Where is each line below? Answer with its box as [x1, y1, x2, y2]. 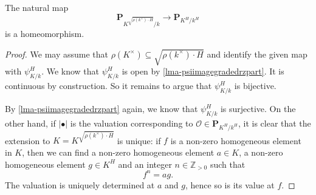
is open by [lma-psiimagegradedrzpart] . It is [122, 65, 284, 78]
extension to [5, 134, 50, 147]
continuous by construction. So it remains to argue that [5, 79, 212, 92]
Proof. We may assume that [5, 47, 109, 60]
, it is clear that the [238, 116, 311, 129]
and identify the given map [207, 47, 307, 60]
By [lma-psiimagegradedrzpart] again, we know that [5, 102, 198, 115]
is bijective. [234, 79, 276, 92]
